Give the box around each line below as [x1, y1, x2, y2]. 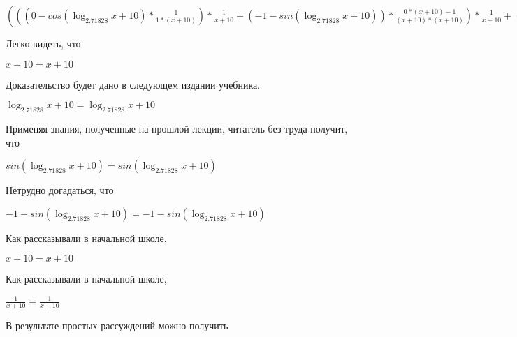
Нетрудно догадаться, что [6, 183, 114, 197]
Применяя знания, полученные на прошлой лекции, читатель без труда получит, [6, 121, 348, 135]
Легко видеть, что [6, 36, 81, 50]
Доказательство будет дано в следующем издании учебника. [6, 77, 261, 91]
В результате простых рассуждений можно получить [6, 318, 228, 333]
